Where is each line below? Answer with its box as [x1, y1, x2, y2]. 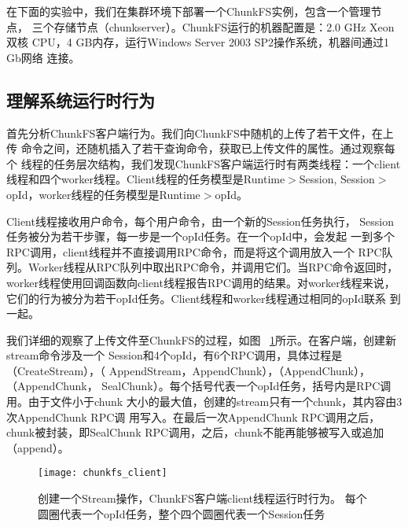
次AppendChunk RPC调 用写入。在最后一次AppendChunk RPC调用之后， [6, 408, 380, 425]
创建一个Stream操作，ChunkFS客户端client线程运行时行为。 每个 [38, 490, 367, 507]
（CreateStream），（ [6, 362, 106, 378]
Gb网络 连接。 [6, 49, 80, 65]
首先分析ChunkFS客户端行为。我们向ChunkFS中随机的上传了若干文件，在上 [6, 124, 394, 141]
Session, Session [299, 171, 375, 187]
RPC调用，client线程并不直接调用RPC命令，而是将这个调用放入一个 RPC [6, 243, 382, 260]
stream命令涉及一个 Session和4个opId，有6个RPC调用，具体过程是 [6, 347, 343, 363]
